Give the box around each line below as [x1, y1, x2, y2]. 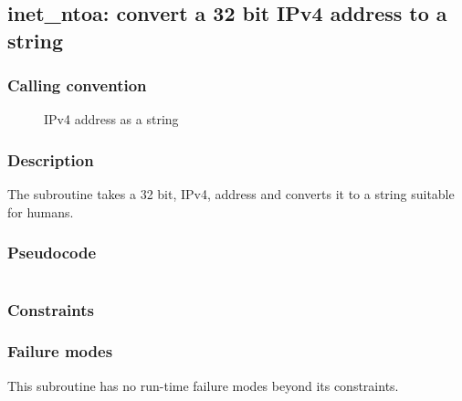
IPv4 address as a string [44, 110, 179, 129]
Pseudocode [7, 241, 97, 264]
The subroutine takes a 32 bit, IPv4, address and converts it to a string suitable [7, 185, 455, 204]
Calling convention [7, 74, 147, 97]
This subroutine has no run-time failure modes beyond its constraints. [7, 375, 399, 395]
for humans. [7, 202, 74, 221]
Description [7, 148, 94, 171]
